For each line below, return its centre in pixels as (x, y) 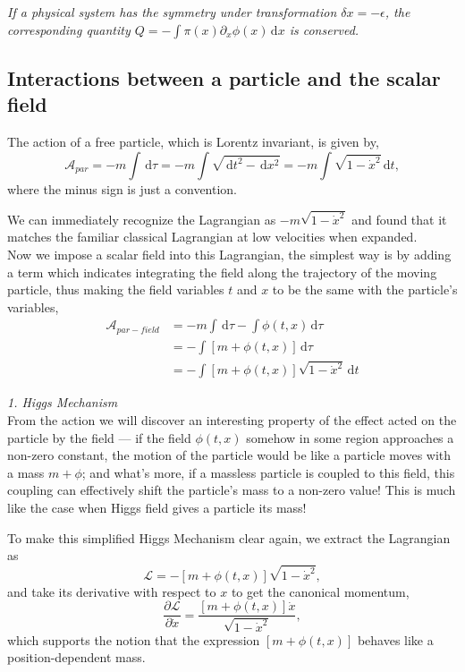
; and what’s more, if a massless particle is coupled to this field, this (268, 472)
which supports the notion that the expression (134, 639)
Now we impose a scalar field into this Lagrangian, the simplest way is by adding (229, 255)
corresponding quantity (69, 29)
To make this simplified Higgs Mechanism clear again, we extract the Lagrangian (229, 537)
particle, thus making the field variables (116, 289)
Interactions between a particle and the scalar (224, 77)
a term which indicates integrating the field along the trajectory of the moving (222, 272)
